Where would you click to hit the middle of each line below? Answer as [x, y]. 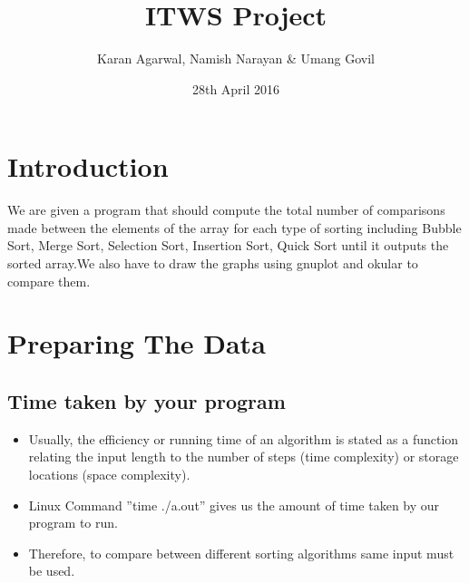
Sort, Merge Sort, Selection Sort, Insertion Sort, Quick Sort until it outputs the [228, 245]
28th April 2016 [236, 88]
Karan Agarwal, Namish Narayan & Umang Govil [236, 58]
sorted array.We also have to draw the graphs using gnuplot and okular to [213, 263]
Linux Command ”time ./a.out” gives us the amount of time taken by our [234, 505]
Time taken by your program [147, 400]
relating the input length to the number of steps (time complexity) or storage [244, 457]
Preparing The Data [137, 343]
